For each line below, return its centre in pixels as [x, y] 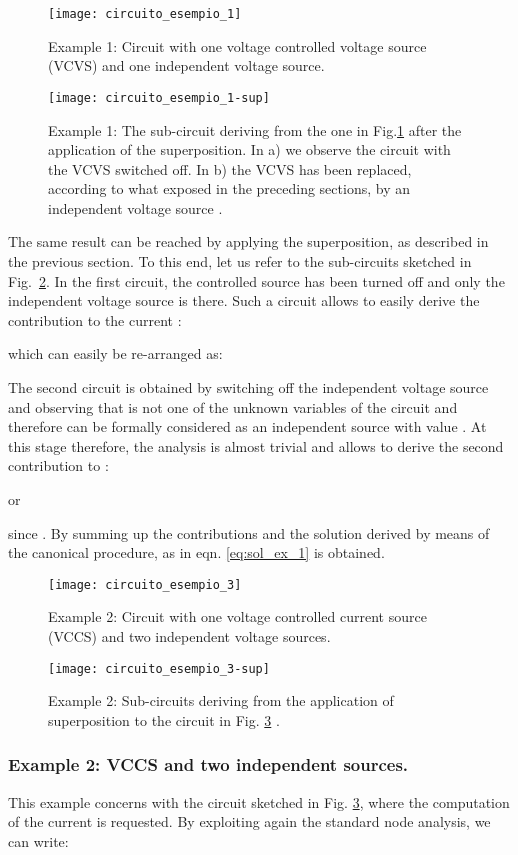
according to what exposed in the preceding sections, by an [229, 188]
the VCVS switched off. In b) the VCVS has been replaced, [230, 168]
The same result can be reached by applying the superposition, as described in [248, 241]
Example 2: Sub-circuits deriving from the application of [221, 700]
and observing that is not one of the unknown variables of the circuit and [233, 406]
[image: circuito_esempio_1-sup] [159, 97]
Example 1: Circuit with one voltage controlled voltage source [237, 45]
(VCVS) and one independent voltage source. [186, 65]
